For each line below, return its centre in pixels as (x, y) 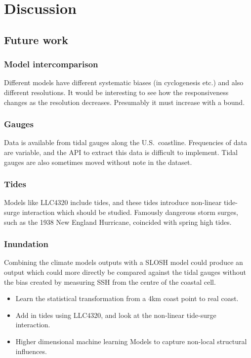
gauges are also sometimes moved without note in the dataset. (98, 162)
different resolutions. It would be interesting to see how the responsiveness (116, 92)
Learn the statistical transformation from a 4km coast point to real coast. (127, 298)
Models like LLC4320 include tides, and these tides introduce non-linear (113, 202)
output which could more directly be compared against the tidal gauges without (125, 272)
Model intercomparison (51, 64)
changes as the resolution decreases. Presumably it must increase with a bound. (125, 102)
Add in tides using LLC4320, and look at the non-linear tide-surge (116, 315)
